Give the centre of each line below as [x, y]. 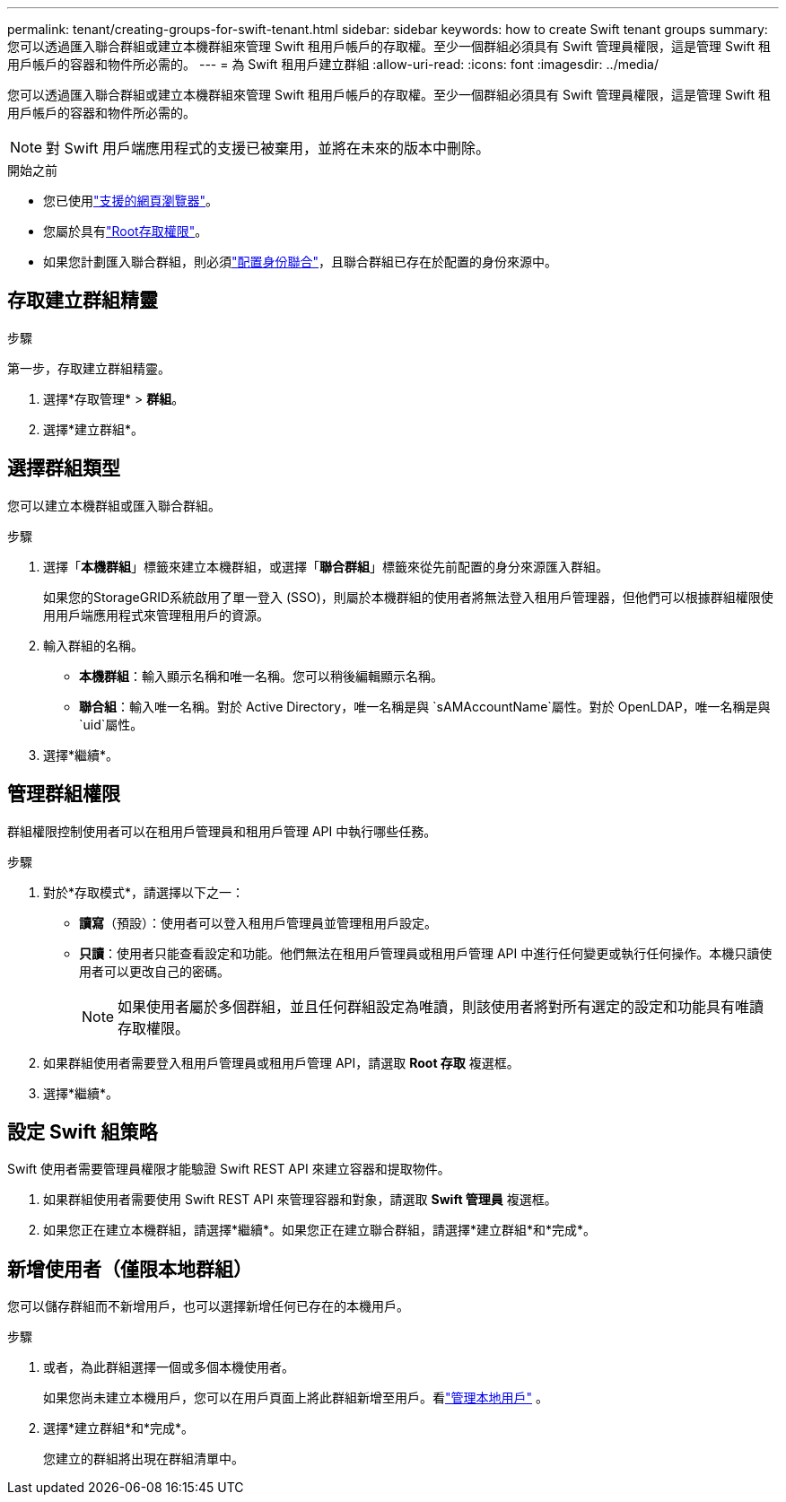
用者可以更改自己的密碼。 [154, 971]
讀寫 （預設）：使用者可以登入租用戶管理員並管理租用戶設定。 [258, 922]
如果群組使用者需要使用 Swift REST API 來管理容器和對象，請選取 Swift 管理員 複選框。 [300, 1200]
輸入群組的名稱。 [93, 645]
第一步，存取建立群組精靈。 [89, 368]
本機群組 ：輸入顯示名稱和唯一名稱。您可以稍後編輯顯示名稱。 [261, 676]
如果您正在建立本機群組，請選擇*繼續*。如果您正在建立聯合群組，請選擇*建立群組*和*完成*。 [320, 1230]
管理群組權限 [64, 794]
